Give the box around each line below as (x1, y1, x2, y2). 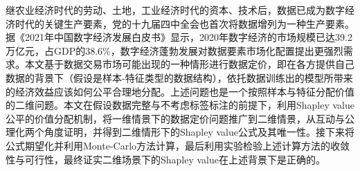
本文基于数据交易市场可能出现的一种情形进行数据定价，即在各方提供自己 (24, 57, 354, 71)
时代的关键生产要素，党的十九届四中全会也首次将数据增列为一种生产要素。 (15, 16, 354, 30)
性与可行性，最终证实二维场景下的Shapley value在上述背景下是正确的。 (6, 152, 326, 166)
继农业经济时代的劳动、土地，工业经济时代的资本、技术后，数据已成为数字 (6, 3, 345, 17)
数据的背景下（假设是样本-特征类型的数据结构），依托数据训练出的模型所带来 (6, 70, 353, 84)
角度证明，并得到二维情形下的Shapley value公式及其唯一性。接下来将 (44, 125, 355, 139)
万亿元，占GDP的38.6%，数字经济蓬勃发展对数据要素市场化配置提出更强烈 (6, 43, 343, 57)
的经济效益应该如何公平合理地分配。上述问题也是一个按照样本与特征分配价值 (6, 84, 354, 98)
